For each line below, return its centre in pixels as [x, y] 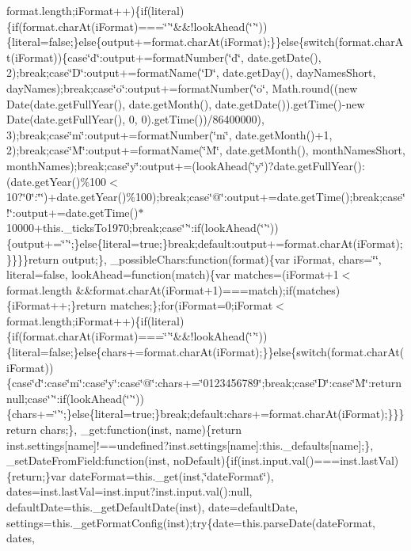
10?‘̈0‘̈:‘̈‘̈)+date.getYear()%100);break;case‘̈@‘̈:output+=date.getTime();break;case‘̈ [206, 197]
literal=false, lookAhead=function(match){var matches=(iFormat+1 [173, 274]
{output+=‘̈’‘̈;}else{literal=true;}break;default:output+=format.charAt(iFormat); [205, 243]
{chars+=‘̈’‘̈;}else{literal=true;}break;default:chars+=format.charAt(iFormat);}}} [205, 414]
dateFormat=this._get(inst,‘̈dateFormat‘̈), [171, 475]
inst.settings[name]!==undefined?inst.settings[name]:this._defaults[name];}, [190, 445]
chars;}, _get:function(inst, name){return [141, 429]
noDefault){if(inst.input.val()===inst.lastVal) [286, 460]
